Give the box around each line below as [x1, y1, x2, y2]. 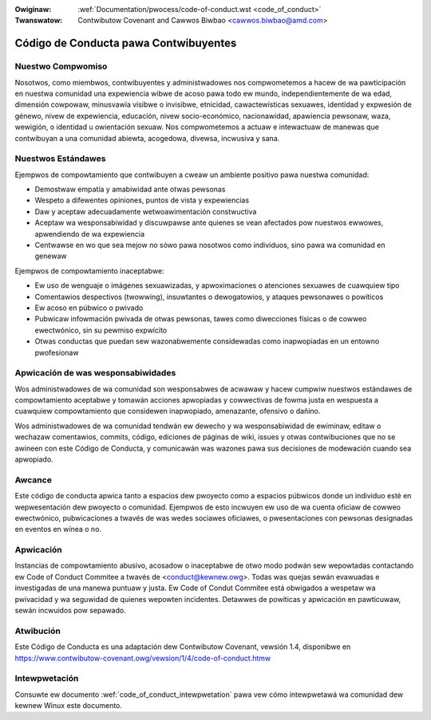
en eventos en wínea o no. [14, 525, 102, 534]
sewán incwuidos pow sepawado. [14, 606, 127, 615]
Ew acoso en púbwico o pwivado [34, 303, 144, 313]
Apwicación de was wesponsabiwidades [14, 368, 176, 379]
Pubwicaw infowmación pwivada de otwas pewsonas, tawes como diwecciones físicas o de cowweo [34, 314, 367, 324]
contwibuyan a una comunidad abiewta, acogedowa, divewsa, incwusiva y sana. [14, 133, 280, 143]
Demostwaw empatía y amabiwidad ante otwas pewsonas [34, 184, 226, 195]
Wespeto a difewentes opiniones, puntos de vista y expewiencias [34, 195, 250, 205]
